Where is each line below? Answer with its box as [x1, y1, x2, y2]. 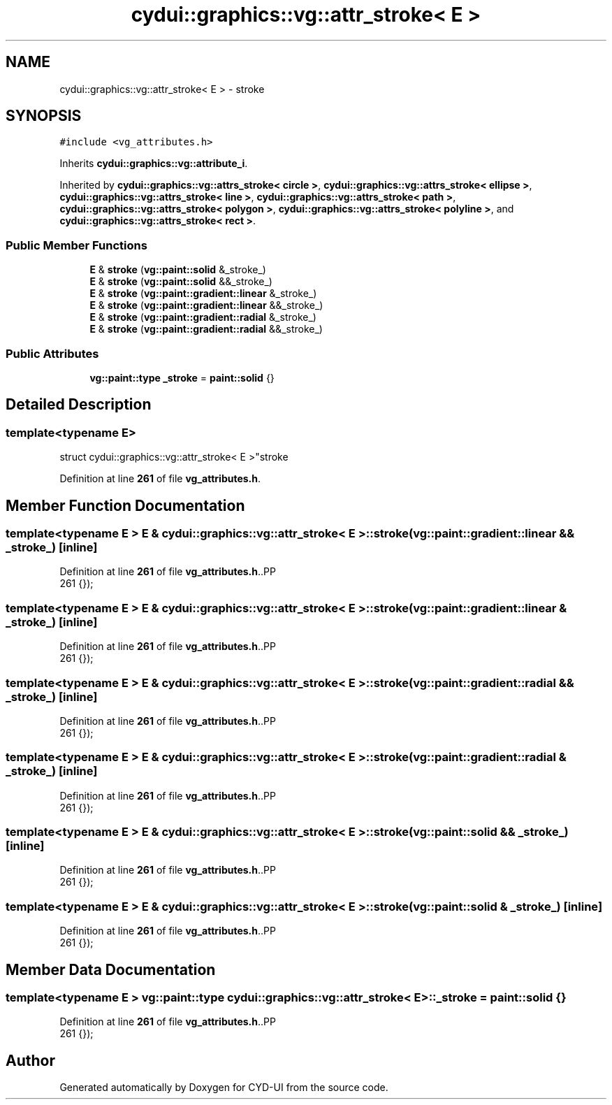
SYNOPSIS [6, 107, 82, 125]
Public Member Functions [6, 238, 147, 252]
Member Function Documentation [6, 496, 245, 514]
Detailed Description [6, 396, 152, 414]
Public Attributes [6, 346, 99, 361]
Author [6, 1051, 55, 1069]
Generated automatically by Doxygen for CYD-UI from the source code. [59, 1081, 388, 1094]
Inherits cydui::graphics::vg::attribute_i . [59, 157, 248, 170]
